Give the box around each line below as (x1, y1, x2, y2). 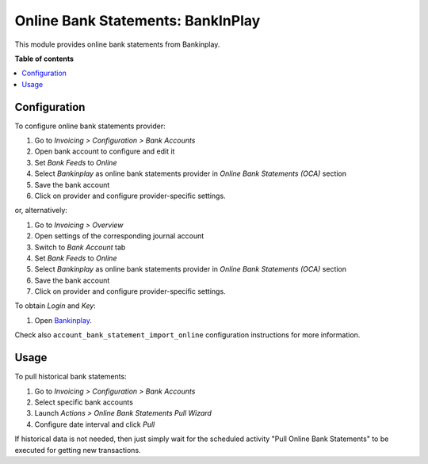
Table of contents (14, 54, 75, 63)
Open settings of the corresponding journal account (34, 231, 204, 241)
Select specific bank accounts (34, 397, 134, 407)
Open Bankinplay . (34, 315, 93, 325)
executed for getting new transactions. (14, 445, 142, 454)
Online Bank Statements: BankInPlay (14, 12, 261, 29)
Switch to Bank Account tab (34, 242, 126, 252)
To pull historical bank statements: (14, 372, 127, 382)
